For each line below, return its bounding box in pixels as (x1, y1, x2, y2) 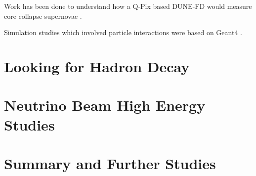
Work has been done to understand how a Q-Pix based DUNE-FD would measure (4, 1, 252, 11)
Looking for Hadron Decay (4, 56, 190, 76)
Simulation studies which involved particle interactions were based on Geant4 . (4, 27, 242, 38)
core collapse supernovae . (4, 10, 82, 21)
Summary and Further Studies (4, 153, 216, 173)
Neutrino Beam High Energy (4, 95, 206, 115)
